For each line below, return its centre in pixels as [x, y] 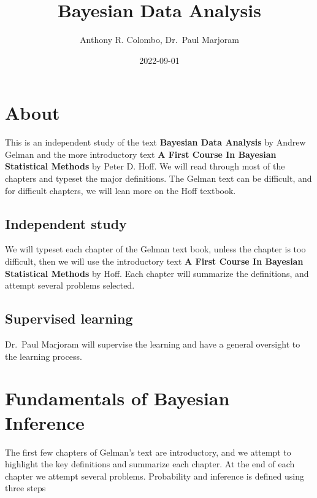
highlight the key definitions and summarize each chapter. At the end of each [150, 464]
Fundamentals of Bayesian [117, 398]
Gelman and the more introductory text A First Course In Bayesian [141, 154]
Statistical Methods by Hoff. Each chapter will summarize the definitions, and [157, 273]
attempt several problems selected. [70, 285]
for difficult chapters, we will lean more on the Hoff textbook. [120, 190]
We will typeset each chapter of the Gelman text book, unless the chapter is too [155, 249]
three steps [25, 488]
